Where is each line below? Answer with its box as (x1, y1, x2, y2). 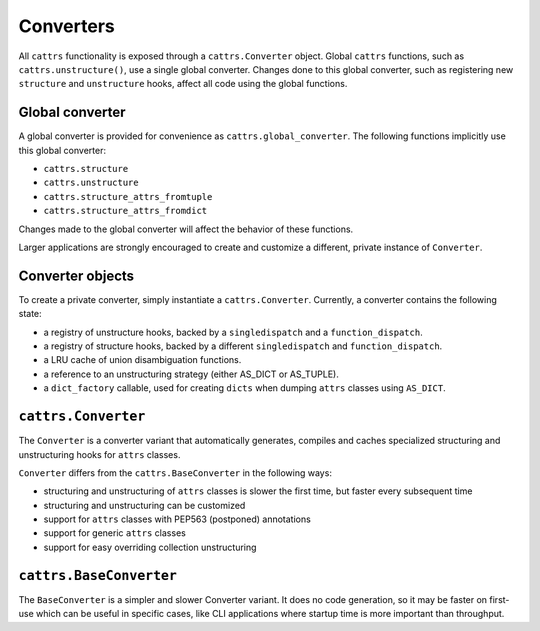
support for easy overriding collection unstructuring (43, 541, 257, 553)
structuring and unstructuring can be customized (43, 499, 246, 511)
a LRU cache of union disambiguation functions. (43, 354, 242, 366)
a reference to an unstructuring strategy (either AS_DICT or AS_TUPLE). (43, 368, 339, 380)
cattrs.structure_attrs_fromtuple (43, 191, 213, 202)
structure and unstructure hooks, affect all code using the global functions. (18, 78, 348, 90)
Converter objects (18, 267, 135, 284)
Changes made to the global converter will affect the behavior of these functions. (18, 223, 354, 235)
